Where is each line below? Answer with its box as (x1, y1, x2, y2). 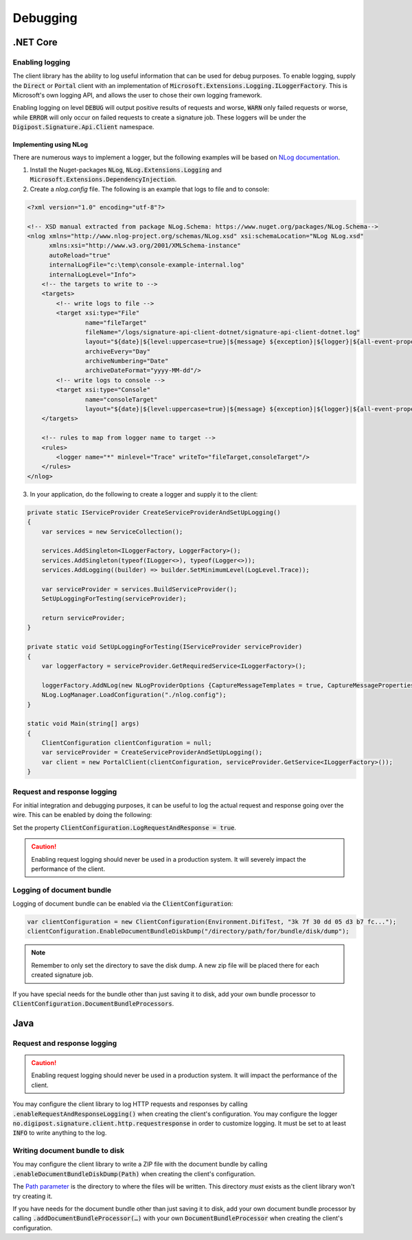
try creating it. (12, 1192, 53, 1200)
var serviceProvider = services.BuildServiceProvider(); (41, 585, 238, 593)
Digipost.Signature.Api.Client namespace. (12, 123, 154, 131)
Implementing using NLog (12, 141, 89, 149)
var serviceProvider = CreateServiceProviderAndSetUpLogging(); (41, 748, 263, 757)
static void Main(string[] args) (27, 720, 140, 728)
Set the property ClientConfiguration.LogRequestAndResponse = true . (12, 823, 237, 831)
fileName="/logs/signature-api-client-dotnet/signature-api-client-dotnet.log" (84, 328, 360, 336)
